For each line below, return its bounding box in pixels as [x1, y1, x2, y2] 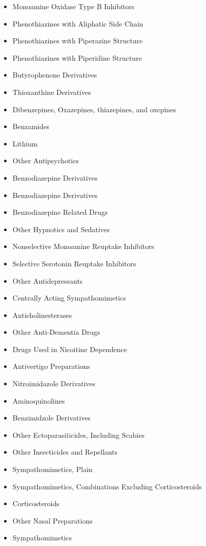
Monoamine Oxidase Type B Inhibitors [12, 1, 135, 11]
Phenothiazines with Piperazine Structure [12, 35, 143, 46]
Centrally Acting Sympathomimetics [12, 292, 126, 303]
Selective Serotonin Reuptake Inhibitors [12, 258, 136, 268]
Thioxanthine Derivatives [12, 86, 91, 97]
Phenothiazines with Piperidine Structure [12, 52, 142, 63]
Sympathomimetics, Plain [12, 464, 93, 475]
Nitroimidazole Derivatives [12, 378, 96, 389]
